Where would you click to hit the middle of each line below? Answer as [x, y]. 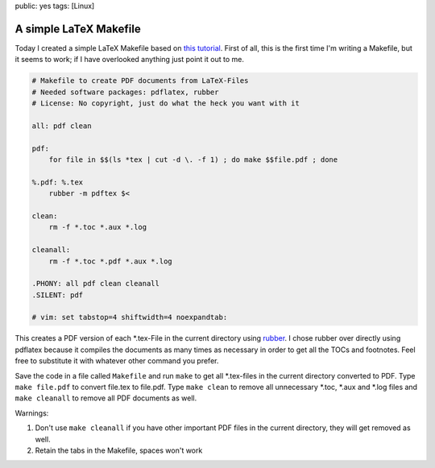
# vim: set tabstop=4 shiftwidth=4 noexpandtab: [130, 317]
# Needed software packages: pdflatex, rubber [125, 92]
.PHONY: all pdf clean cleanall [96, 284]
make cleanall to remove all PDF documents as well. [106, 398]
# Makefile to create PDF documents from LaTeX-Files [140, 81]
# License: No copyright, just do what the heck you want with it [166, 104]
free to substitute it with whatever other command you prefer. [117, 361]
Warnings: [32, 413]
